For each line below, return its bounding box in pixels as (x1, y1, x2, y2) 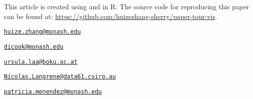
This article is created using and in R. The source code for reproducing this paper (4, 1, 249, 11)
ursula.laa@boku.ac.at (4, 58, 78, 65)
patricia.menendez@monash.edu (4, 88, 102, 95)
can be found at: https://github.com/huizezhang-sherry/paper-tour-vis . (4, 11, 217, 21)
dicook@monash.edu (4, 43, 63, 50)
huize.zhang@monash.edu (4, 28, 81, 36)
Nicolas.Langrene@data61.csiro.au (4, 73, 116, 80)
